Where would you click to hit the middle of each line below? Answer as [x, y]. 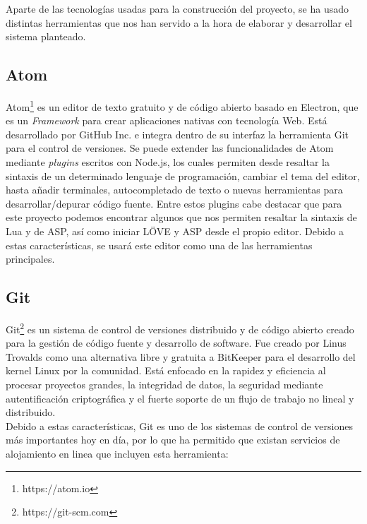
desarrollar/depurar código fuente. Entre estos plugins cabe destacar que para [174, 203]
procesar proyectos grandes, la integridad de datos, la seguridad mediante [164, 384]
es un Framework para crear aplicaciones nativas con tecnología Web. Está [167, 120]
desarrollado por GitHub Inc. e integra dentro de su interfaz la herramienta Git [178, 134]
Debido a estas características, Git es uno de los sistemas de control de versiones [179, 425]
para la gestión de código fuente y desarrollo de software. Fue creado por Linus [176, 343]
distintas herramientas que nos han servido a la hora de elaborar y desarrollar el [179, 22]
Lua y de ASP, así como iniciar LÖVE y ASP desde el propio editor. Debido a [175, 231]
